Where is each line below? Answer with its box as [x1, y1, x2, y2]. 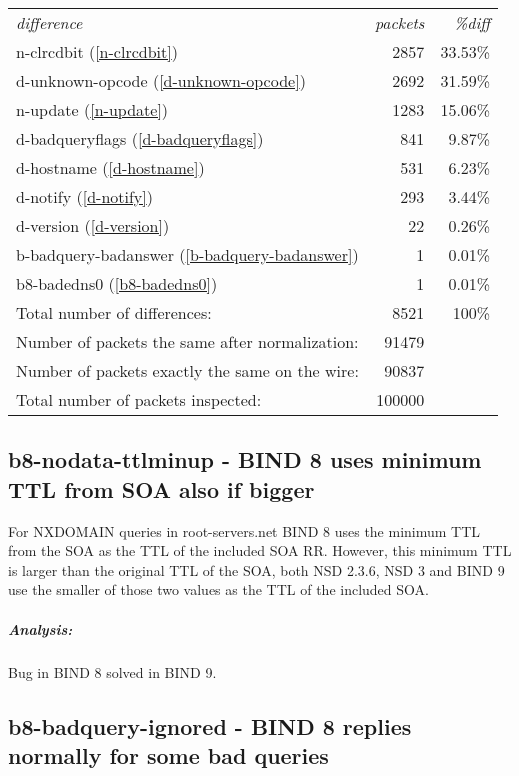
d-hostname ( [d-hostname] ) [16, 156, 205, 179]
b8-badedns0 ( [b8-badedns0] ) [16, 272, 218, 295]
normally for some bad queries [8, 739, 329, 770]
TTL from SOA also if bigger [8, 473, 315, 504]
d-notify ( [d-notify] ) [16, 185, 153, 208]
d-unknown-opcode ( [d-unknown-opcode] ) [16, 69, 306, 92]
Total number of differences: [16, 301, 212, 324]
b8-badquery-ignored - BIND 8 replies [8, 710, 412, 741]
